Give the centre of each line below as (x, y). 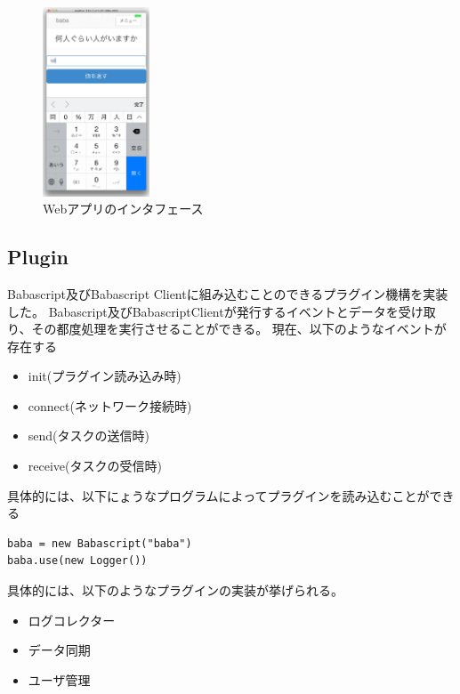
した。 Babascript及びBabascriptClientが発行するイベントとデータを (203, 311)
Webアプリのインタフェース (123, 209)
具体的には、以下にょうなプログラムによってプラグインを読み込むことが (218, 495)
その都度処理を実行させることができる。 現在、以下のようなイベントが (239, 329)
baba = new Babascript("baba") (100, 543)
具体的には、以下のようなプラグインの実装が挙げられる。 (175, 590)
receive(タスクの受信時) (95, 466)
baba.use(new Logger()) (77, 561)
